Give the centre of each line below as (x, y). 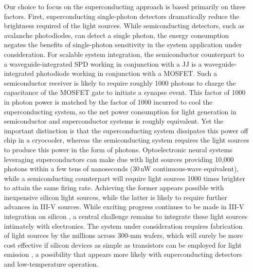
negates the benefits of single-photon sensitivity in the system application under (123, 45)
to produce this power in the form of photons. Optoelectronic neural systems (118, 149)
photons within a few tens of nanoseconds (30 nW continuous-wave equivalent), (121, 169)
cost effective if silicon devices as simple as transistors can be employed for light (123, 245)
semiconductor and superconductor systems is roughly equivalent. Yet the (114, 121)
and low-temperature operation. (51, 264)
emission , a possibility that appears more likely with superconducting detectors (123, 254)
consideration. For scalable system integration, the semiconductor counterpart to (124, 54)
